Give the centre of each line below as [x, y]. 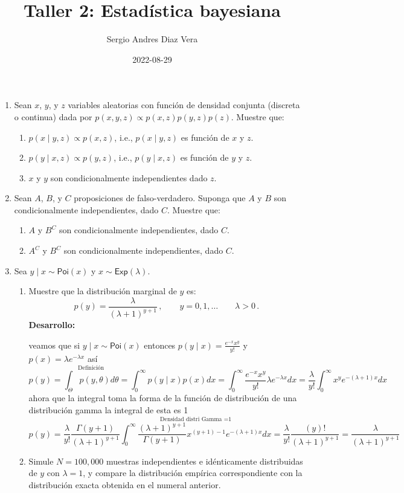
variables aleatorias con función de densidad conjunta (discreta [184, 105]
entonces [160, 345]
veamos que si [54, 345]
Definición [91, 368]
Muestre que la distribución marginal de [103, 291]
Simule [41, 461]
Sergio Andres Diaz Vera [152, 39]
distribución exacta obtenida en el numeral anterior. [125, 484]
